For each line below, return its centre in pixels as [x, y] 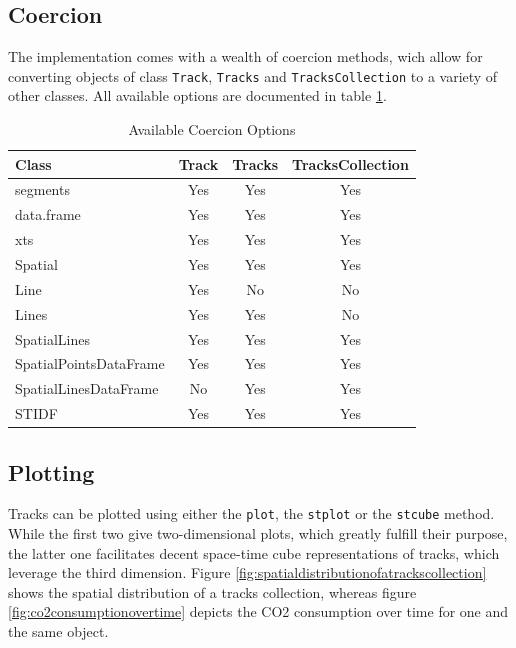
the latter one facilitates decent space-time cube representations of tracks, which [254, 552]
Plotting [51, 471]
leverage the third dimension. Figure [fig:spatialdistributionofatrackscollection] [247, 572]
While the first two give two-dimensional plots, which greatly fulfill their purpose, [258, 533]
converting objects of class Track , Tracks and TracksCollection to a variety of [253, 75]
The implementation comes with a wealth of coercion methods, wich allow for [245, 56]
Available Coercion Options [212, 129]
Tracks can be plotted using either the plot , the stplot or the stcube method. [251, 513]
